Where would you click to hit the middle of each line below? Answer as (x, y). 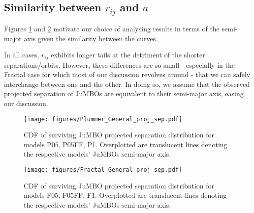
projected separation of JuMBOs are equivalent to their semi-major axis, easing (124, 93)
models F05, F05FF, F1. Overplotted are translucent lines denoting (125, 195)
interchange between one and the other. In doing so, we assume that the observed (127, 84)
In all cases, (22, 55)
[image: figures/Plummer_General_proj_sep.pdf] (103, 119)
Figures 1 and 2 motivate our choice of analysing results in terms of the (112, 28)
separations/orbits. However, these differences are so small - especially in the (119, 65)
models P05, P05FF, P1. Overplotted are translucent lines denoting (126, 144)
